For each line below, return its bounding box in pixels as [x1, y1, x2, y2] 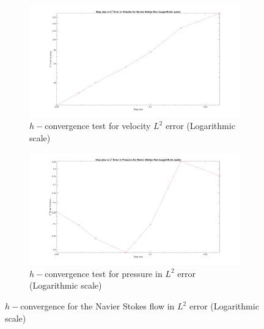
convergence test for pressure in [45, 267, 163, 279]
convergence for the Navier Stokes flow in [20, 300, 175, 312]
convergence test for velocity [45, 119, 151, 132]
